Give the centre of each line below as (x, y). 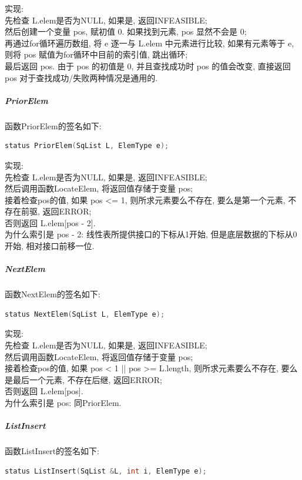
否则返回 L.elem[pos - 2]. (50, 222)
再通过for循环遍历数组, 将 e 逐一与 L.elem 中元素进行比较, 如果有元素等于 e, (150, 43)
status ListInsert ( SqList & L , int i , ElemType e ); (106, 471)
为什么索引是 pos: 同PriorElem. (63, 402)
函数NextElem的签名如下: (53, 294)
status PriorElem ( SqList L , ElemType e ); (87, 146)
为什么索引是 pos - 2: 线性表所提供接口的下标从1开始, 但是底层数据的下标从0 (151, 234)
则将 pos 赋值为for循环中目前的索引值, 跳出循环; (96, 54)
